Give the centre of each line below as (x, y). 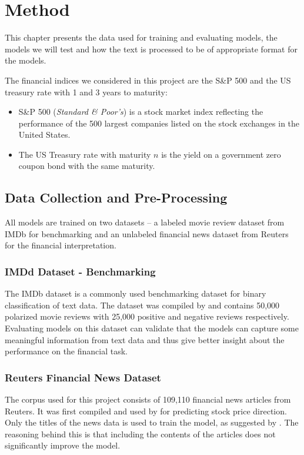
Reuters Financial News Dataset (83, 377)
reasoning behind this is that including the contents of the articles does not (140, 434)
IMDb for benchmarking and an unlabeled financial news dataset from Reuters (147, 233)
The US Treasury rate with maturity (85, 154)
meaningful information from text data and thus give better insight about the (145, 339)
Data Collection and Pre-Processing (116, 197)
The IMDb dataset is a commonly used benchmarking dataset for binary (136, 293)
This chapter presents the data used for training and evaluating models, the (141, 37)
